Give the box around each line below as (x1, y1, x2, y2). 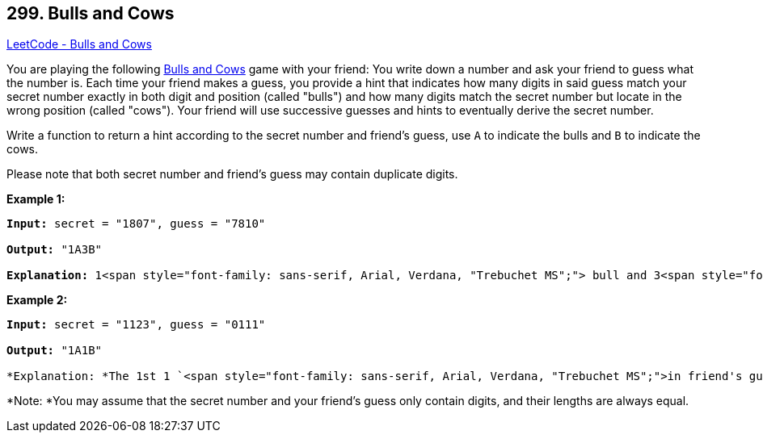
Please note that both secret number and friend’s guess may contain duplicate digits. (6, 167, 458, 182)
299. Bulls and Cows (6, 3, 175, 23)
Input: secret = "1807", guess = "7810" (6, 217, 266, 231)
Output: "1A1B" (6, 344, 103, 357)
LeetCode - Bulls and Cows (6, 37, 152, 52)
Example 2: (6, 293, 68, 307)
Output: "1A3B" (6, 243, 103, 257)
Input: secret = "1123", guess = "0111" (6, 318, 266, 332)
